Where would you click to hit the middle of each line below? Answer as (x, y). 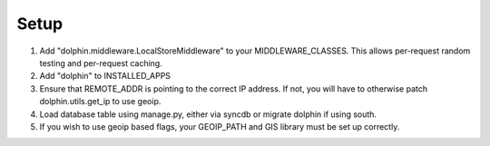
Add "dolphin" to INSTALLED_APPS (105, 76)
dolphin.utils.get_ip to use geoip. (100, 102)
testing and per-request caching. (101, 63)
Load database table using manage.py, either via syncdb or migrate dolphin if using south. (208, 114)
